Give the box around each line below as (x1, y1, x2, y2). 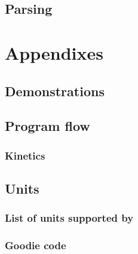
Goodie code (5, 238, 66, 253)
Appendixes (5, 40, 103, 65)
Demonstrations (5, 81, 105, 100)
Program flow (5, 117, 90, 135)
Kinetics (5, 148, 45, 163)
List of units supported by (5, 210, 134, 225)
